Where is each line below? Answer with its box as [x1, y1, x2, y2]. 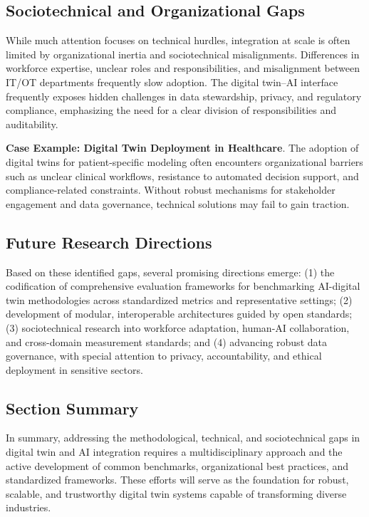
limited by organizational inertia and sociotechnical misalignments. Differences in [6, 46, 360, 61]
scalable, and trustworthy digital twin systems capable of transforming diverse [6, 486, 347, 501]
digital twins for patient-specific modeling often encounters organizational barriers [6, 154, 363, 169]
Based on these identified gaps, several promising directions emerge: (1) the [6, 264, 335, 279]
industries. [6, 500, 51, 515]
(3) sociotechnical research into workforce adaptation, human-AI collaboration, [6, 320, 350, 335]
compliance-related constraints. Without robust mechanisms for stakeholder [6, 182, 336, 197]
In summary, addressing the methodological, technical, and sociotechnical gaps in [6, 430, 360, 445]
